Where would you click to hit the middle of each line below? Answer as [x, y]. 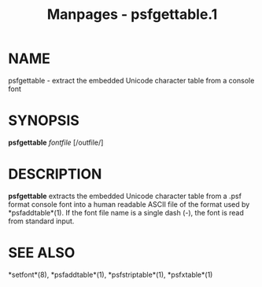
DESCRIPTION [55, 174]
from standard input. [41, 221]
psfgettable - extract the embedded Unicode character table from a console [131, 80]
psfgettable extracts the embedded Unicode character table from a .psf [125, 196]
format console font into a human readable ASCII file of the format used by [129, 204]
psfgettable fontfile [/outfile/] [56, 142]
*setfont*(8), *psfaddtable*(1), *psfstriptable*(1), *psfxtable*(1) [111, 274]
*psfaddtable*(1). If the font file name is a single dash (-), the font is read [126, 212]
